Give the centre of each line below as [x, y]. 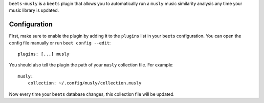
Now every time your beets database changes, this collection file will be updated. [92, 94]
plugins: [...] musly [44, 54]
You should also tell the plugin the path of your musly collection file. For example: [91, 65]
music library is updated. [34, 10]
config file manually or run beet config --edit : [60, 43]
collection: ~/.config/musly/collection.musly [85, 83]
